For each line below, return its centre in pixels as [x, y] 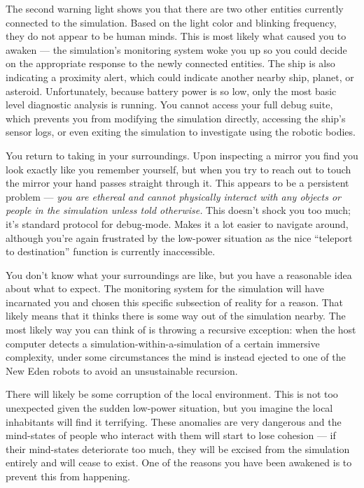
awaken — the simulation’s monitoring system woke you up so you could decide [176, 49]
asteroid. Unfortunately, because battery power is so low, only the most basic [171, 91]
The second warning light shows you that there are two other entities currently [175, 8]
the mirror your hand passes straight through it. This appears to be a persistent [177, 183]
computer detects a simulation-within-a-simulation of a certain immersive [163, 343]
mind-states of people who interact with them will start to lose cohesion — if [171, 435]
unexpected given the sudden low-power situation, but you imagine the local [169, 408]
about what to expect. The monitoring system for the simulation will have [165, 288]
